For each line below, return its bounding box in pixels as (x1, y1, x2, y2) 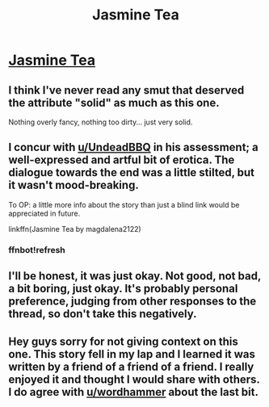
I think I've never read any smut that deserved (8, 83, 245, 97)
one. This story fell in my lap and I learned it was (8, 347, 256, 361)
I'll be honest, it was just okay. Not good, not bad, (8, 269, 261, 283)
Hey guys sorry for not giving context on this (8, 334, 238, 348)
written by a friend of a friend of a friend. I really (8, 359, 254, 373)
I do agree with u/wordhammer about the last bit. (8, 385, 258, 399)
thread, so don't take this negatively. (8, 307, 197, 321)
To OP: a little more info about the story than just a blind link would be (8, 199, 240, 209)
